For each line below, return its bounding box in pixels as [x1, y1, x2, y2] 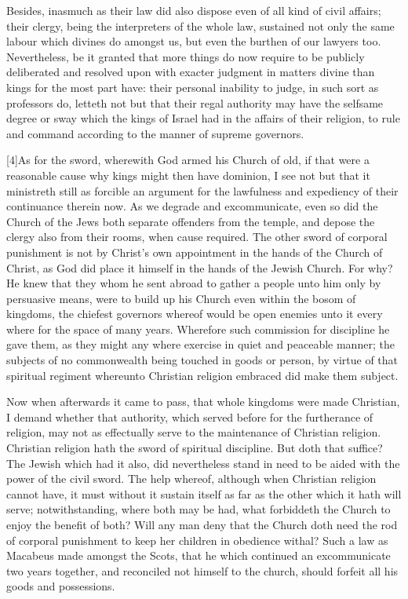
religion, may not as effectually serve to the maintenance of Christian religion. [6, 424, 381, 440]
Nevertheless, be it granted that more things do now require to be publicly [6, 48, 365, 64]
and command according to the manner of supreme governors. [6, 125, 304, 141]
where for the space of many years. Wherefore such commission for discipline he [6, 320, 390, 337]
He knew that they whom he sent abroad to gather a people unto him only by [6, 275, 381, 291]
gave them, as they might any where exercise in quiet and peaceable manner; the [6, 336, 395, 352]
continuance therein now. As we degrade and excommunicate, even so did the [6, 198, 378, 214]
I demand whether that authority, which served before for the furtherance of [6, 408, 373, 425]
